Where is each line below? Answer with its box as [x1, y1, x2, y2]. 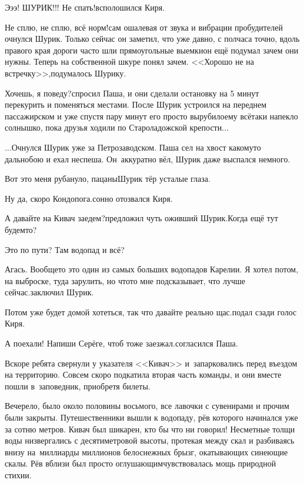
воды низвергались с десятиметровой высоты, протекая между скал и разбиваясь [5, 434, 295, 447]
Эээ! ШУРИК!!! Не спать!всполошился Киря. [5, 1, 165, 13]
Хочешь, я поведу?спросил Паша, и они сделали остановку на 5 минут [5, 86, 259, 99]
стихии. [5, 469, 32, 481]
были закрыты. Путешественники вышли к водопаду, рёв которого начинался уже [5, 411, 298, 424]
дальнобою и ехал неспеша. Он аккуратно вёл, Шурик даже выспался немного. [5, 152, 290, 165]
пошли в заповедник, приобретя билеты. [5, 379, 151, 392]
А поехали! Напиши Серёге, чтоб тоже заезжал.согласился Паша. [5, 337, 238, 349]
